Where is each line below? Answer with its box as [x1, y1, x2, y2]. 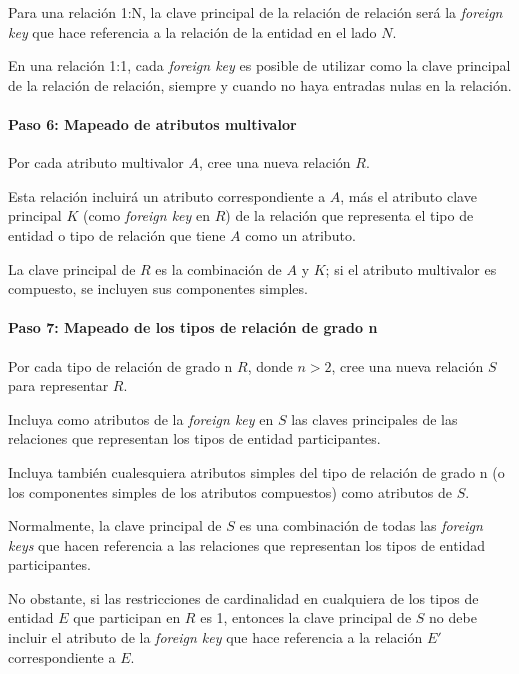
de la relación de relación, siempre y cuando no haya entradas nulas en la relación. [8, 74, 512, 95]
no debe [429, 607, 477, 628]
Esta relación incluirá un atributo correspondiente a [8, 185, 326, 206]
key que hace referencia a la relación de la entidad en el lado [8, 21, 377, 42]
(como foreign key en [82, 205, 211, 226]
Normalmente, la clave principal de [8, 515, 222, 536]
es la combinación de [155, 258, 282, 279]
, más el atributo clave [340, 185, 477, 206]
